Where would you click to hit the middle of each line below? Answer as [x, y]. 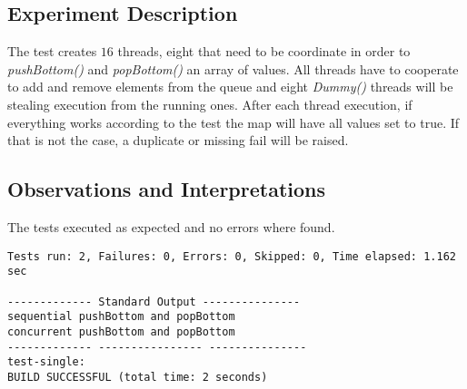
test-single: [46, 362]
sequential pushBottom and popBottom [121, 317]
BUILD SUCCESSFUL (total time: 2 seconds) [138, 377]
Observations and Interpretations [167, 189]
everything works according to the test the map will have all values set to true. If [233, 122]
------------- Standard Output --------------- [154, 301]
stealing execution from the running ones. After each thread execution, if [210, 104]
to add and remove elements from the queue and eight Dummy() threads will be [230, 87]
